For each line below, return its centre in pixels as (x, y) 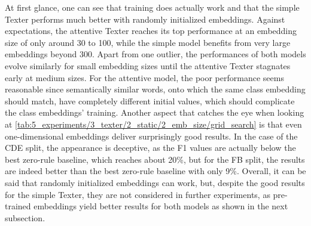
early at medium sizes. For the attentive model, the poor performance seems (144, 77)
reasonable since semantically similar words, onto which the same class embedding (155, 89)
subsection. (25, 217)
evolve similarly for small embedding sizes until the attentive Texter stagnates (148, 65)
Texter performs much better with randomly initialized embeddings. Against (145, 19)
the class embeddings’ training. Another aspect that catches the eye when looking (155, 112)
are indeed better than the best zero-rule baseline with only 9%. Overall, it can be (155, 171)
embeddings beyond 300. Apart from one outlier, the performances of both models (155, 54)
